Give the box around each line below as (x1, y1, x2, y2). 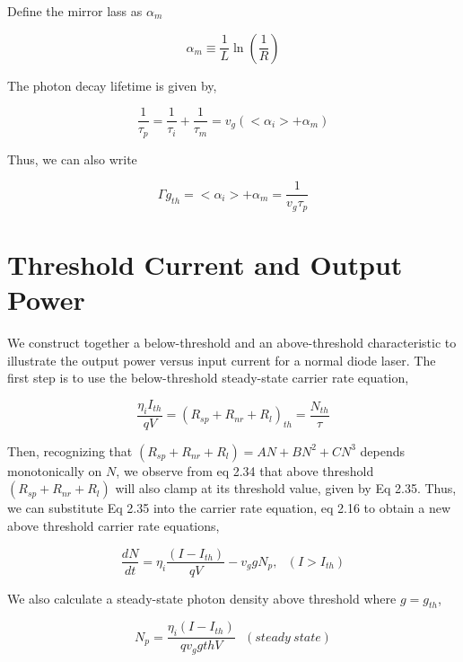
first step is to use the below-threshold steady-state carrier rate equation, (7, 368, 409, 387)
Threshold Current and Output (7, 246, 403, 282)
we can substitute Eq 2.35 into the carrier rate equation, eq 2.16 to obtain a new (7, 499, 450, 517)
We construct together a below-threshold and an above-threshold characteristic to (7, 333, 457, 352)
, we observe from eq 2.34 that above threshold (116, 461, 374, 480)
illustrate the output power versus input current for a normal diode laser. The (7, 350, 436, 369)
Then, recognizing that (7, 441, 133, 460)
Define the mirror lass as (7, 2, 143, 20)
